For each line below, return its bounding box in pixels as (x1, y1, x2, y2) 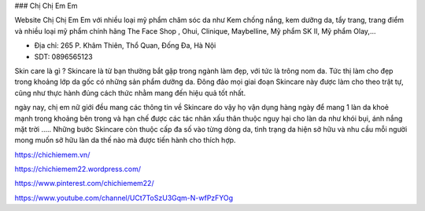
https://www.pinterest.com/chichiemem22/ (14, 179, 154, 188)
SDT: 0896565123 (34, 52, 94, 61)
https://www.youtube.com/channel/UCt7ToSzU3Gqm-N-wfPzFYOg (14, 193, 234, 202)
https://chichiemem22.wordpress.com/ (14, 165, 142, 174)
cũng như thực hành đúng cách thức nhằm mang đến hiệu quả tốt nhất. (14, 88, 246, 97)
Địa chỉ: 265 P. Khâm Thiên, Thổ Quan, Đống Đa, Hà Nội (34, 41, 216, 50)
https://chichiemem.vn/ (14, 150, 91, 159)
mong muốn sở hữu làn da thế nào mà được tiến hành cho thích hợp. (14, 136, 236, 145)
